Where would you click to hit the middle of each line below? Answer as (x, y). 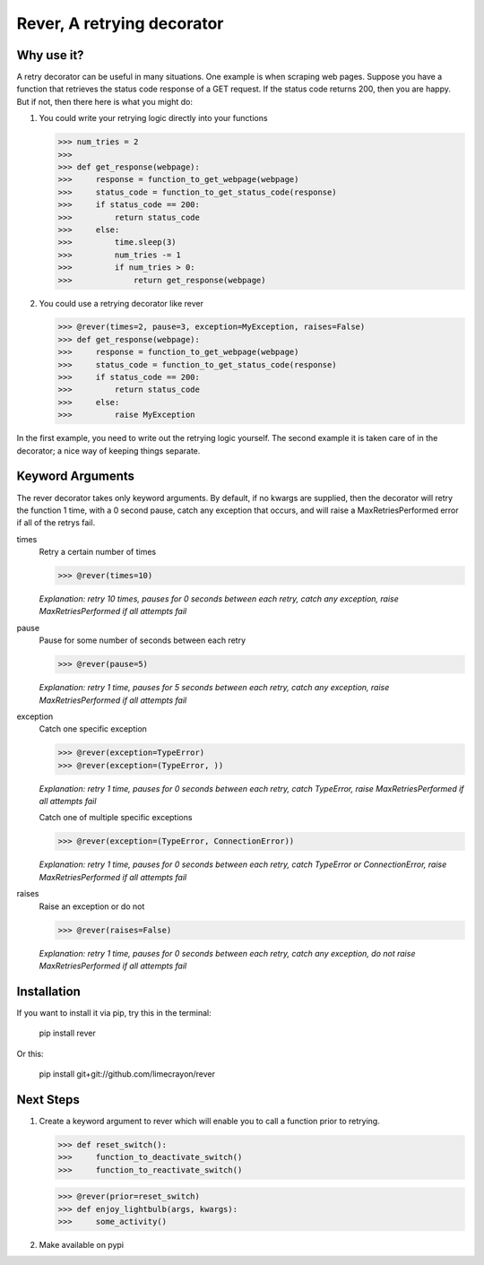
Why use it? (50, 55)
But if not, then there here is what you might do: (104, 101)
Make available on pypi (82, 1245)
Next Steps (48, 1100)
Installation (48, 991)
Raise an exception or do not (92, 906)
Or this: (30, 1053)
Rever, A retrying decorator (120, 23)
